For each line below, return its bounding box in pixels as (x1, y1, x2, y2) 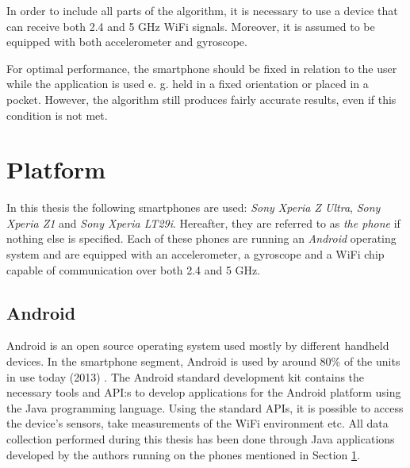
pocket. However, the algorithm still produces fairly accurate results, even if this (6, 90, 397, 107)
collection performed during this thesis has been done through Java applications (6, 431, 395, 447)
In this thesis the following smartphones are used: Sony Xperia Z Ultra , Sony (6, 199, 381, 216)
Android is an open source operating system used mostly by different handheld (6, 337, 389, 354)
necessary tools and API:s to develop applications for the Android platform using (6, 384, 401, 401)
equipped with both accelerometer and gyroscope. (6, 33, 247, 50)
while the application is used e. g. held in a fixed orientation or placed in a (6, 75, 369, 92)
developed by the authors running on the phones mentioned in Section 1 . (6, 446, 360, 462)
